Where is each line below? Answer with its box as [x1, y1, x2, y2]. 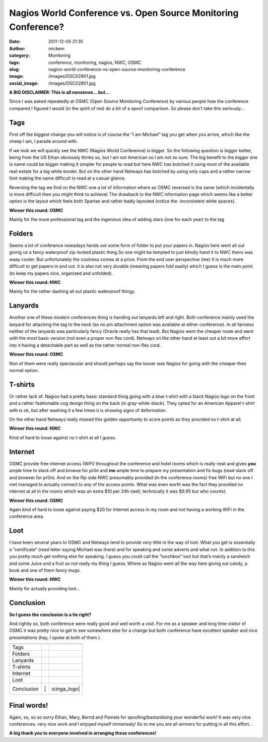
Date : [9, 39, 21, 45]
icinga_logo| [51, 685, 80, 692]
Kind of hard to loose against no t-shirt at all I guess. [9, 434, 117, 440]
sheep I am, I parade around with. [9, 138, 78, 144]
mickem [48, 45, 65, 52]
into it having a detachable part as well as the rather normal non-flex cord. [9, 342, 161, 348]
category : [9, 53, 30, 59]
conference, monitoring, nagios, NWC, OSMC [48, 60, 141, 65]
